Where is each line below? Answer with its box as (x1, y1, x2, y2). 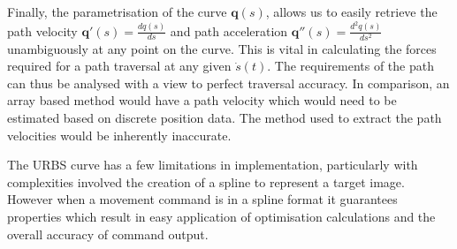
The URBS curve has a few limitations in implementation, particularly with (7, 155, 418, 174)
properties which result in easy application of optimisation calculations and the (7, 207, 436, 226)
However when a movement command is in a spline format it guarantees (7, 190, 398, 208)
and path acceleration (170, 21, 288, 40)
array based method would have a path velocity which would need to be (7, 91, 397, 109)
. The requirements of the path (267, 57, 434, 75)
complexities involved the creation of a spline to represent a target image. (7, 172, 405, 191)
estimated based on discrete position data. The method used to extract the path (7, 109, 442, 127)
